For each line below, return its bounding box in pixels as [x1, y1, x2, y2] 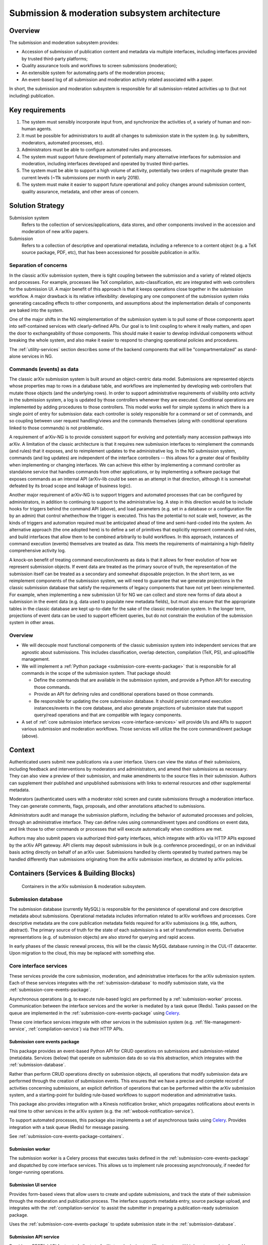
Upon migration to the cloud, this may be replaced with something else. [9, 950, 155, 956]
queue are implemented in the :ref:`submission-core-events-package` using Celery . [9, 1010, 181, 1016]
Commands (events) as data [9, 366, 79, 373]
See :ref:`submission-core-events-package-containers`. [9, 1133, 124, 1139]
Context [9, 746, 35, 754]
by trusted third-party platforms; [21, 55, 88, 62]
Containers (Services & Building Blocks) [9, 869, 135, 877]
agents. [36, 126, 52, 132]
